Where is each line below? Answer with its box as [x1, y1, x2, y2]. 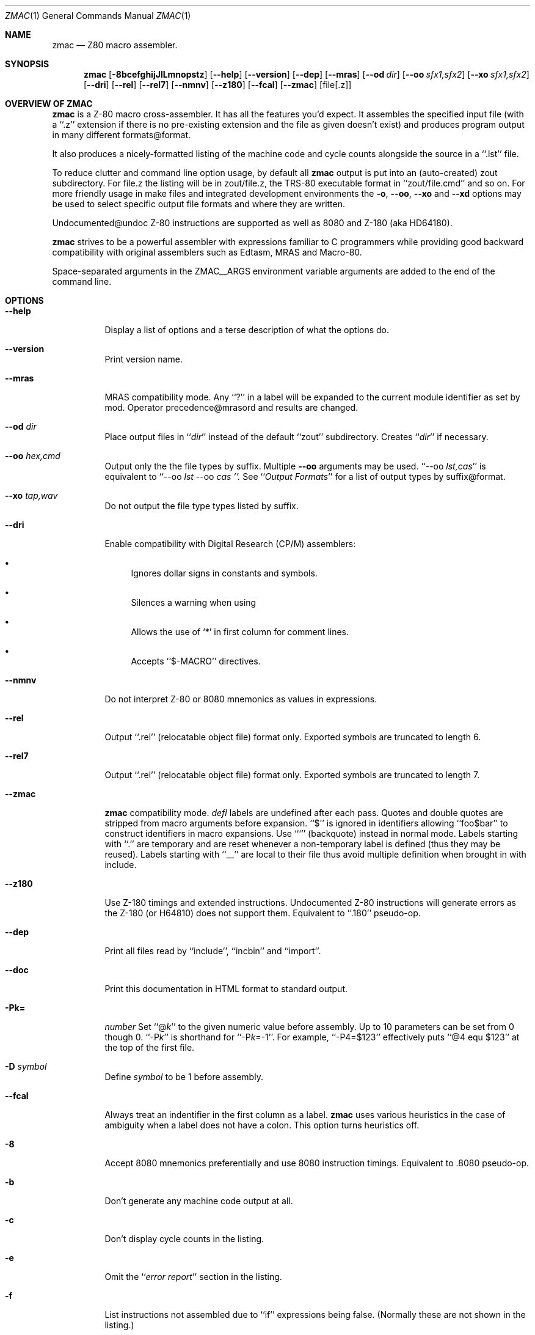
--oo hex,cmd [5, 451, 60, 461]
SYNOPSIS [5, 59, 49, 69]
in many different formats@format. [52, 130, 191, 140]
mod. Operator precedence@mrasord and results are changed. [104, 402, 358, 413]
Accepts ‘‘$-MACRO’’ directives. [131, 656, 261, 666]
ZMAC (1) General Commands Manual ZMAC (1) [5, 10, 191, 21]
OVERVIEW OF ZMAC [5, 98, 93, 109]
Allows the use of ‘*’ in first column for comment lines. [131, 627, 349, 637]
